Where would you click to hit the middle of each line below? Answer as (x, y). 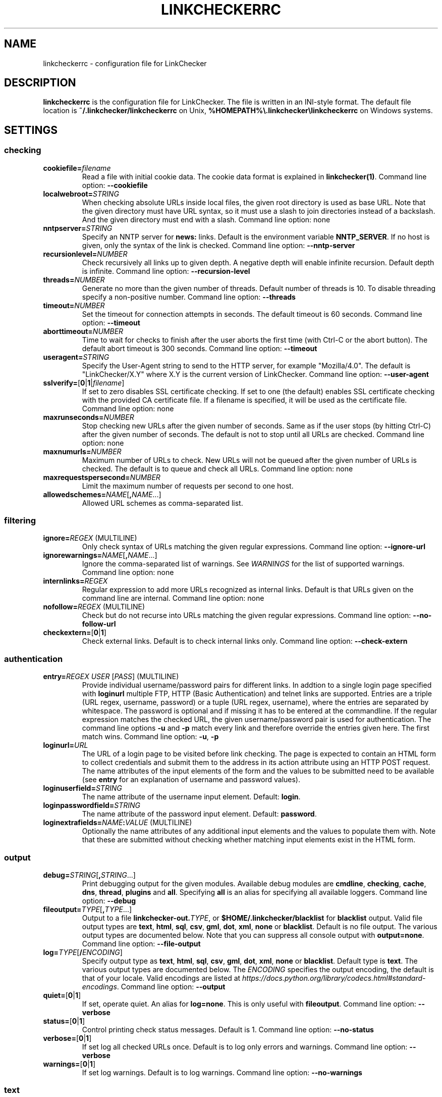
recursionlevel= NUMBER (85, 254)
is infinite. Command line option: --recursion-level (166, 271)
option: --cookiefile (115, 185)
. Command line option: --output (171, 986)
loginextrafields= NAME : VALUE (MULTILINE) (118, 823)
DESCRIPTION (40, 83)
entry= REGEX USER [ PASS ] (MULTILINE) (111, 677)
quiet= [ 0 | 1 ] (62, 995)
